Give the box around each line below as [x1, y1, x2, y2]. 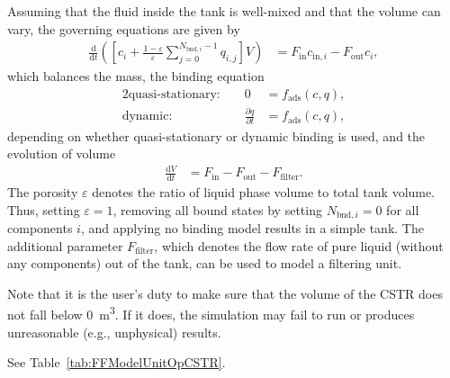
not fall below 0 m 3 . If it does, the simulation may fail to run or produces [7, 302, 415, 324]
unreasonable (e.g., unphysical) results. [7, 322, 221, 341]
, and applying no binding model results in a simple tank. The [80, 219, 424, 238]
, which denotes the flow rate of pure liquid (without [154, 236, 444, 255]
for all [386, 200, 419, 219]
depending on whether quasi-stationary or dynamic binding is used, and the [7, 126, 426, 145]
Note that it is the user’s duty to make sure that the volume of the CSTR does [7, 283, 443, 302]
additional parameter [7, 236, 123, 255]
